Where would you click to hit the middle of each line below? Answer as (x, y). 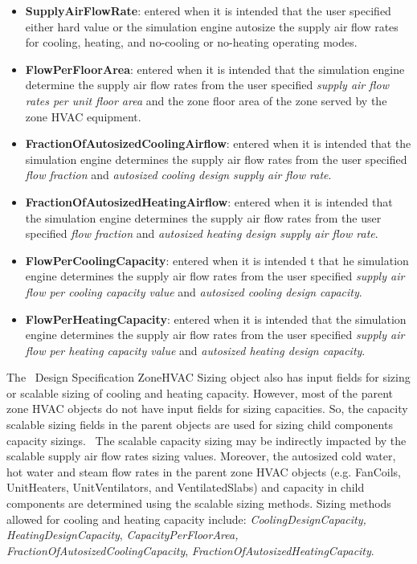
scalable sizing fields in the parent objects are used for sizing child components (200, 425)
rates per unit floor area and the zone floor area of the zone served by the (206, 100)
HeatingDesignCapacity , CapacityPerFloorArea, (123, 535)
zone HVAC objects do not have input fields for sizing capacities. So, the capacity (207, 409)
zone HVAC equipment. (83, 116)
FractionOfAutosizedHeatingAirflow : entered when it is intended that (209, 201)
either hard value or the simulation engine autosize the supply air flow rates (212, 26)
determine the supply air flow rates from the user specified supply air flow (207, 85)
